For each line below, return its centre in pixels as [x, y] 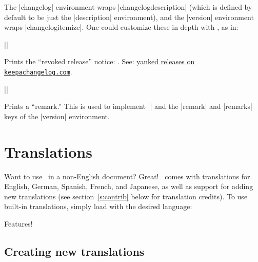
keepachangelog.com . [38, 71]
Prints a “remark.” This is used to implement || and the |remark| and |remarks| [128, 106]
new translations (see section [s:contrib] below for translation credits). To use [126, 196]
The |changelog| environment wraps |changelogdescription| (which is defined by [128, 7]
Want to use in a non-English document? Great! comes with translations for [127, 176]
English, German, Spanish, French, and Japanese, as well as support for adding [129, 186]
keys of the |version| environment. [57, 116]
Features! [18, 223]
